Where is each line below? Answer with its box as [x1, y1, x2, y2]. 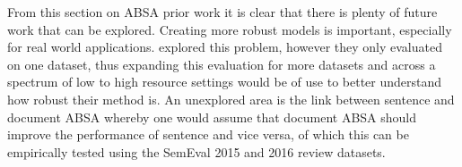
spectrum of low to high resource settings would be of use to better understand [7, 72, 442, 91]
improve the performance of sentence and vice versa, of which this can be [7, 125, 409, 144]
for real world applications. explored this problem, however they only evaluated [7, 38, 442, 56]
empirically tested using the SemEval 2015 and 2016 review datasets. [7, 142, 386, 161]
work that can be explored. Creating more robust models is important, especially [7, 20, 452, 38]
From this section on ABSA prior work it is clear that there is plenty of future [7, 3, 438, 21]
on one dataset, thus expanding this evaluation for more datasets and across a [7, 54, 436, 73]
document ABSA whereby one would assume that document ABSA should [7, 107, 417, 126]
